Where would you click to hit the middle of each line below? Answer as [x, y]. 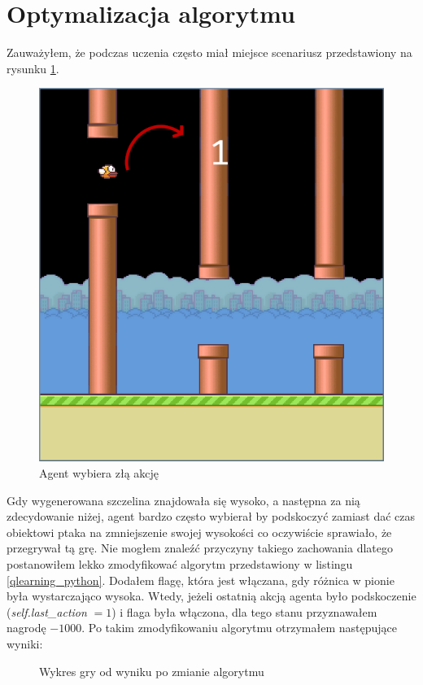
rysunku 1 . [33, 68]
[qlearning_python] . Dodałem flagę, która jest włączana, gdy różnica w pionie [201, 580]
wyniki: [25, 643]
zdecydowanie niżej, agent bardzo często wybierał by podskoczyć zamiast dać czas [211, 516]
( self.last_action [47, 611]
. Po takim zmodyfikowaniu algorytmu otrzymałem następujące [239, 628]
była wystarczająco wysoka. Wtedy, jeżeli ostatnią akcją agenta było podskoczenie [211, 596]
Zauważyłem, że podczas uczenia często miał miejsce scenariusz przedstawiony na [209, 52]
